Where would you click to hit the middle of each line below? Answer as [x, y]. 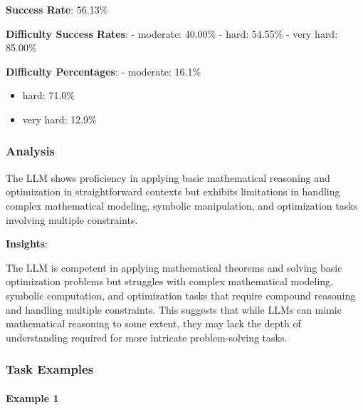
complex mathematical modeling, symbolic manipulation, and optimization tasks [182, 205]
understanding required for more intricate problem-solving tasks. [147, 337]
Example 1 [32, 398]
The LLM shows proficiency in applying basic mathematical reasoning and [168, 177]
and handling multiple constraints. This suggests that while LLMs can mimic [174, 309]
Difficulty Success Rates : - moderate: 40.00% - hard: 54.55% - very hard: [172, 33]
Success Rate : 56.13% [57, 9]
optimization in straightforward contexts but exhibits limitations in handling [173, 191]
